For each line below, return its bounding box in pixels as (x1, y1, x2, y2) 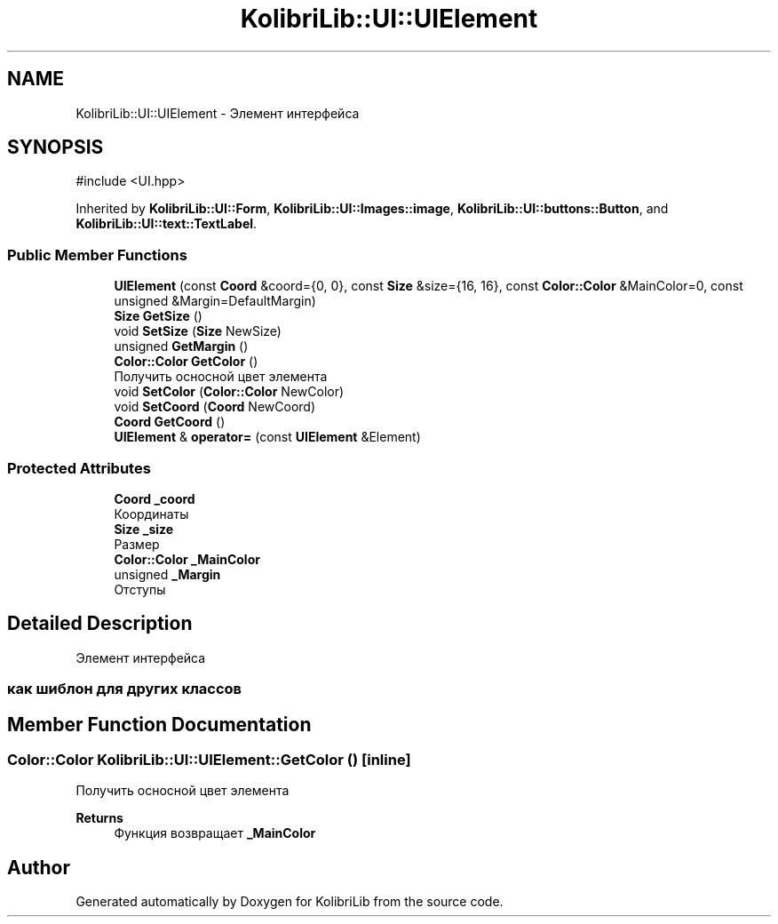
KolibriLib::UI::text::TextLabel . (75, 216, 258, 232)
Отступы (114, 581, 166, 597)
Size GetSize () (114, 308, 202, 324)
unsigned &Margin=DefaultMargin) (114, 293, 316, 309)
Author (7, 856, 70, 879)
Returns (75, 810, 123, 826)
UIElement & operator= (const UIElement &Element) (114, 429, 421, 445)
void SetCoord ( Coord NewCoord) (114, 399, 315, 415)
